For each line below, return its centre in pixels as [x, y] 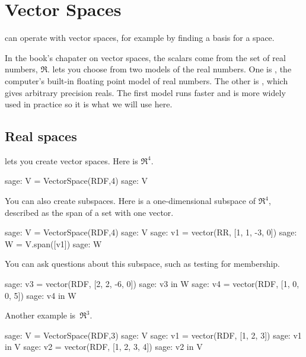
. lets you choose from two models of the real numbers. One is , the [170, 69]
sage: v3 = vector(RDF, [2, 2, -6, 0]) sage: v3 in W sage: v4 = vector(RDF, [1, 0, [152, 284]
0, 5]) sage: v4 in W [41, 295]
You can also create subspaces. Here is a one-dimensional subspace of [130, 201]
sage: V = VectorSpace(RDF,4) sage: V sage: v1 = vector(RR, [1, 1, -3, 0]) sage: [151, 232]
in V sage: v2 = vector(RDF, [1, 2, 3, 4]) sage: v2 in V [104, 347]
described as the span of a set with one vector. [89, 212]
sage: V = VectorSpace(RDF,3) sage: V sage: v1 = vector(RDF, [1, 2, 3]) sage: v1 [153, 335]
